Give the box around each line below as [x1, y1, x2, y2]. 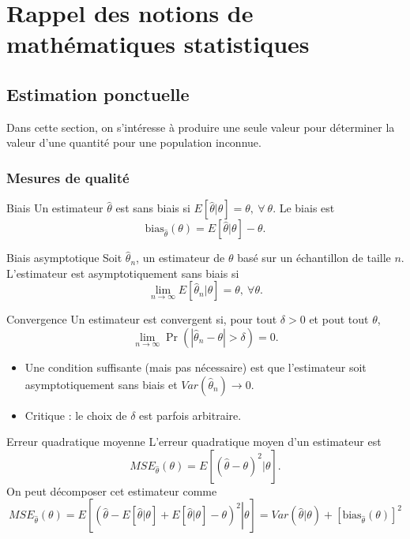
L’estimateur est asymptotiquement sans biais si [6, 264, 239, 281]
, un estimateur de [136, 249, 225, 266]
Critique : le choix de [24, 406, 127, 423]
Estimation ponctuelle [6, 81, 190, 106]
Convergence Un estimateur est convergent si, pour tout [6, 311, 277, 328]
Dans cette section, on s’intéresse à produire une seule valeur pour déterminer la [6, 118, 395, 135]
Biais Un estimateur [6, 200, 103, 216]
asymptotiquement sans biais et [24, 376, 178, 392]
